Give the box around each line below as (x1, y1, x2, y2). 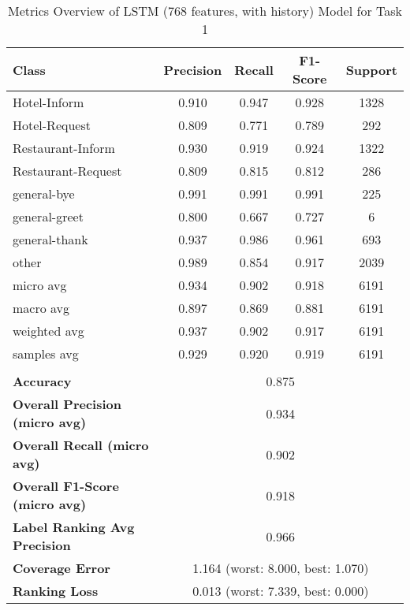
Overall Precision (13, 395, 121, 413)
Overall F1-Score (13, 477, 119, 495)
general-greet (13, 207, 84, 225)
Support (345, 60, 397, 79)
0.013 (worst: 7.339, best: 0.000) (192, 582, 369, 600)
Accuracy (13, 372, 72, 390)
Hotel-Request (13, 116, 91, 134)
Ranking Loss (13, 582, 99, 600)
